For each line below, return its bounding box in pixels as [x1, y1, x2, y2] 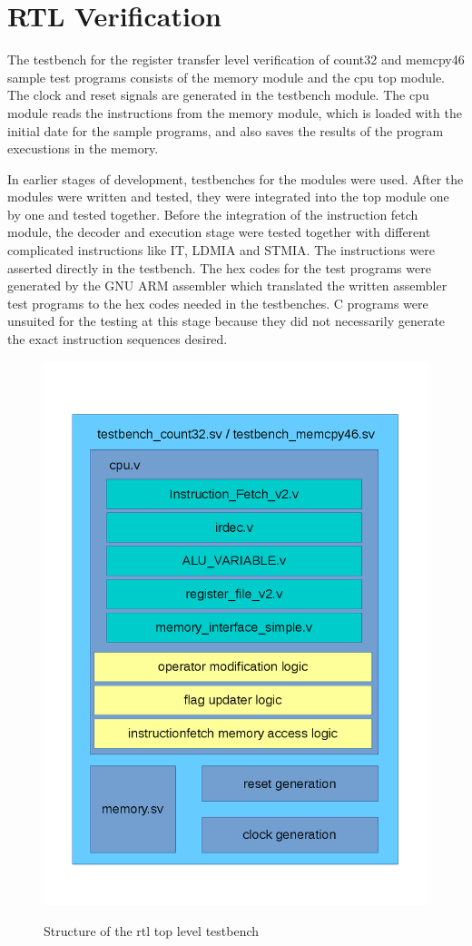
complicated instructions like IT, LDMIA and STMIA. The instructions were [7, 241, 435, 260]
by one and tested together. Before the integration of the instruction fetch [7, 204, 418, 223]
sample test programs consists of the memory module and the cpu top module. [7, 67, 445, 86]
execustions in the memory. [7, 139, 159, 158]
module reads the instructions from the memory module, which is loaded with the [7, 103, 462, 122]
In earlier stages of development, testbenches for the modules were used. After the [7, 169, 464, 188]
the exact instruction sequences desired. [7, 330, 228, 349]
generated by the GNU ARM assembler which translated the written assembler [7, 276, 447, 295]
